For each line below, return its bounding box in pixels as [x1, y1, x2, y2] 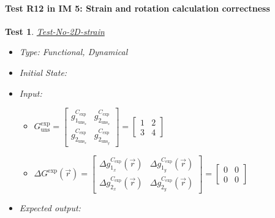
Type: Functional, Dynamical [19, 45, 128, 58]
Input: [19, 86, 42, 99]
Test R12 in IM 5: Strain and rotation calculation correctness [5, 1, 270, 14]
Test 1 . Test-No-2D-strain [5, 24, 105, 37]
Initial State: [19, 66, 67, 78]
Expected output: [19, 201, 81, 214]
